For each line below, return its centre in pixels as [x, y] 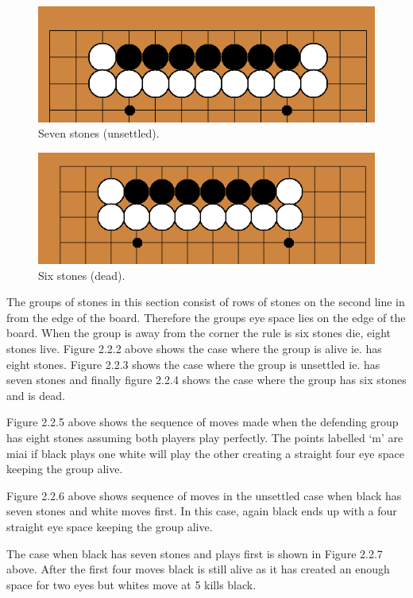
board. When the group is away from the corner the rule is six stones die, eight [199, 333]
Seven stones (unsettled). [99, 133]
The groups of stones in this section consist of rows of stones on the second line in [206, 302]
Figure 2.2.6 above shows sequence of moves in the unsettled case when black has [204, 495]
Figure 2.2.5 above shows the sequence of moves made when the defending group [203, 422]
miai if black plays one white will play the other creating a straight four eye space [205, 453]
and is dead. [36, 395]
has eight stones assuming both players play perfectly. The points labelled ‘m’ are [205, 437]
